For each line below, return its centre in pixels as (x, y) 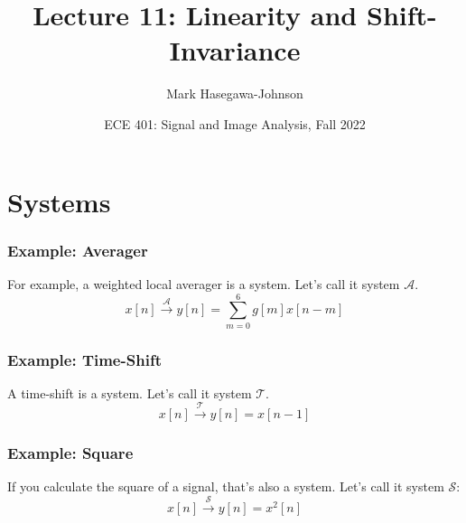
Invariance (235, 50)
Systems (59, 201)
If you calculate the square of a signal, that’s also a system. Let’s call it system (226, 486)
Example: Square (70, 453)
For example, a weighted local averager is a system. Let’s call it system (204, 283)
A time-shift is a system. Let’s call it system (130, 392)
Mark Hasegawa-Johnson (235, 93)
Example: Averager (78, 250)
